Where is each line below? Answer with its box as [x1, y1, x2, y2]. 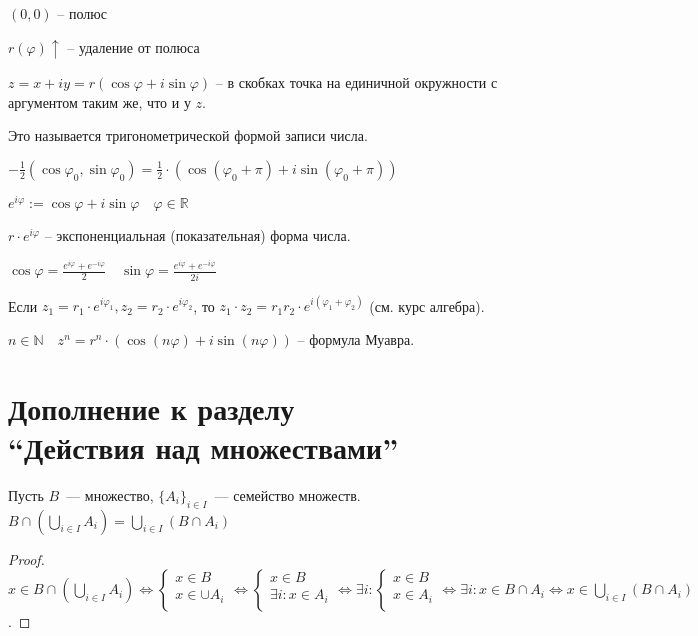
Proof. [8, 548, 45, 569]
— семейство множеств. [214, 484, 361, 505]
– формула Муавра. [297, 328, 415, 349]
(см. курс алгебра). [369, 295, 485, 316]
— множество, [66, 484, 154, 505]
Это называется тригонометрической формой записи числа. [8, 125, 368, 146]
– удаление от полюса [67, 36, 200, 57]
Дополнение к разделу [8, 387, 295, 428]
